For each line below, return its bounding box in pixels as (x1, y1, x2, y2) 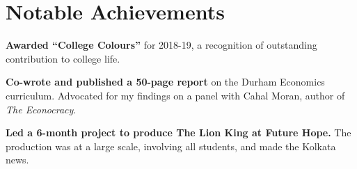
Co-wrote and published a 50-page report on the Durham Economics (6, 74, 325, 89)
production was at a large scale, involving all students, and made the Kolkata (6, 138, 336, 153)
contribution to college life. (6, 51, 120, 65)
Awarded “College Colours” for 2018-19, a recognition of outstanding (6, 38, 317, 52)
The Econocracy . (6, 102, 77, 116)
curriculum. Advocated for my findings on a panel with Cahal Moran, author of (6, 88, 345, 102)
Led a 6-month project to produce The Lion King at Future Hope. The (6, 125, 351, 140)
